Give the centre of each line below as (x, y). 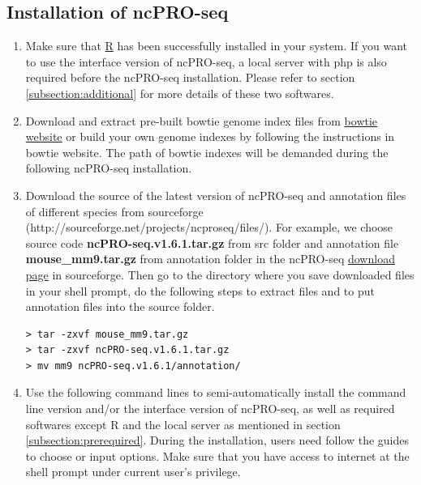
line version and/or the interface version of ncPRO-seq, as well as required (210, 408)
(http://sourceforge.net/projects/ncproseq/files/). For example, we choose (209, 227)
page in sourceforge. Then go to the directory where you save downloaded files (220, 274)
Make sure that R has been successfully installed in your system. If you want (217, 46)
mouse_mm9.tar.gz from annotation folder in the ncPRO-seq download (210, 259)
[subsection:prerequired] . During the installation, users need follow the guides (217, 440)
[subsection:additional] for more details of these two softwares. (180, 93)
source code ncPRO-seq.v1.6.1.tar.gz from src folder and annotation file (212, 242)
